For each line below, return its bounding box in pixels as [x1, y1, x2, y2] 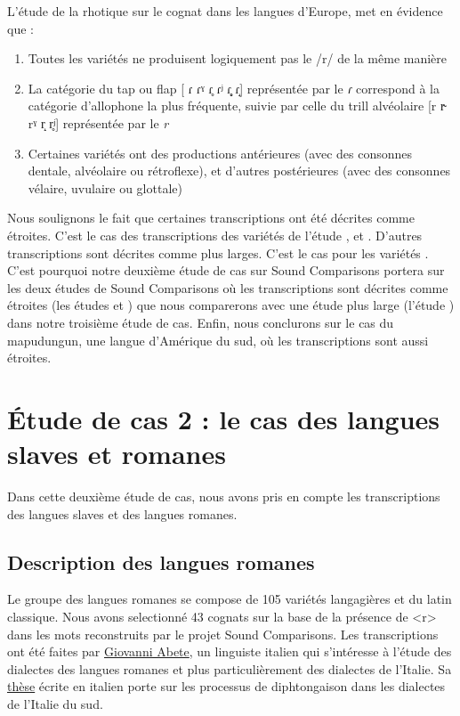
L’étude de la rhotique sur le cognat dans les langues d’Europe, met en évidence [7, 2, 443, 20]
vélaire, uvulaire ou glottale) [28, 178, 182, 197]
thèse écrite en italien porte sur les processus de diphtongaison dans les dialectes [7, 677, 446, 696]
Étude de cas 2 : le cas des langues [7, 400, 440, 436]
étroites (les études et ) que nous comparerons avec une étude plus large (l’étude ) [7, 296, 455, 314]
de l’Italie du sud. [7, 694, 103, 712]
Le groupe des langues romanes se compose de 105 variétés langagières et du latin [7, 590, 452, 608]
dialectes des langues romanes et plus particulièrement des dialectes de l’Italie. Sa [7, 659, 452, 678]
